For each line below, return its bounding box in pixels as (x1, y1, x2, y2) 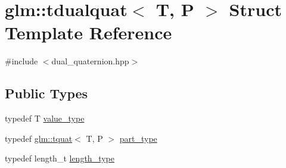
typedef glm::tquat (5, 132, 73, 144)
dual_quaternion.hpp (51, 55, 129, 67)
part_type (119, 132, 157, 144)
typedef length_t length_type (5, 152, 114, 164)
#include (5, 55, 38, 67)
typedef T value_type (5, 112, 85, 125)
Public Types (5, 84, 88, 102)
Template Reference (5, 20, 172, 45)
